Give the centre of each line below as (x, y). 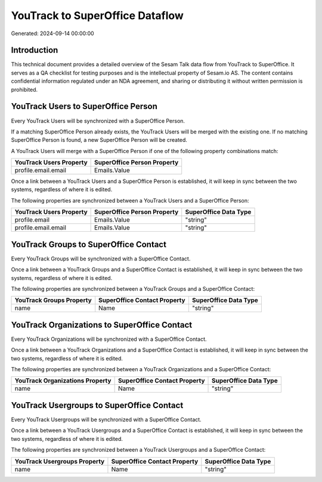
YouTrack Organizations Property (63, 381)
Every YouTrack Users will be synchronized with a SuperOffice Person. (98, 121)
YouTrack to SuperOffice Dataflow (97, 15)
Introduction (35, 50)
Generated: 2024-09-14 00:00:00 (53, 33)
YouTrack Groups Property (53, 300)
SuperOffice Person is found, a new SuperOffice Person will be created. (99, 140)
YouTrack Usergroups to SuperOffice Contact (97, 405)
